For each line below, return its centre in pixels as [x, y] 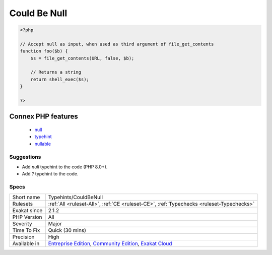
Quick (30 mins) [67, 230]
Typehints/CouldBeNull [76, 197]
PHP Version [27, 217]
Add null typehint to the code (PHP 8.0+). [65, 167]
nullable [43, 144]
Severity [22, 223]
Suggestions [25, 157]
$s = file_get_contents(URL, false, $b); [82, 58]
